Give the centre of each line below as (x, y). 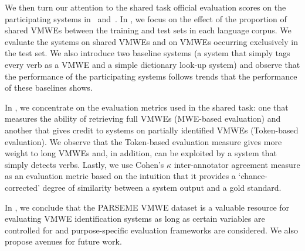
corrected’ (22, 187)
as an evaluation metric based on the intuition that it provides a (120, 176)
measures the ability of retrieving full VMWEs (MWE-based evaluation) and (143, 118)
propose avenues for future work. (63, 241)
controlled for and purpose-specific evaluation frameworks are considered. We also (151, 230)
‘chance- (253, 176)
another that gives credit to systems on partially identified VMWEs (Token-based (152, 130)
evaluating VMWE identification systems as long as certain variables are (135, 219)
